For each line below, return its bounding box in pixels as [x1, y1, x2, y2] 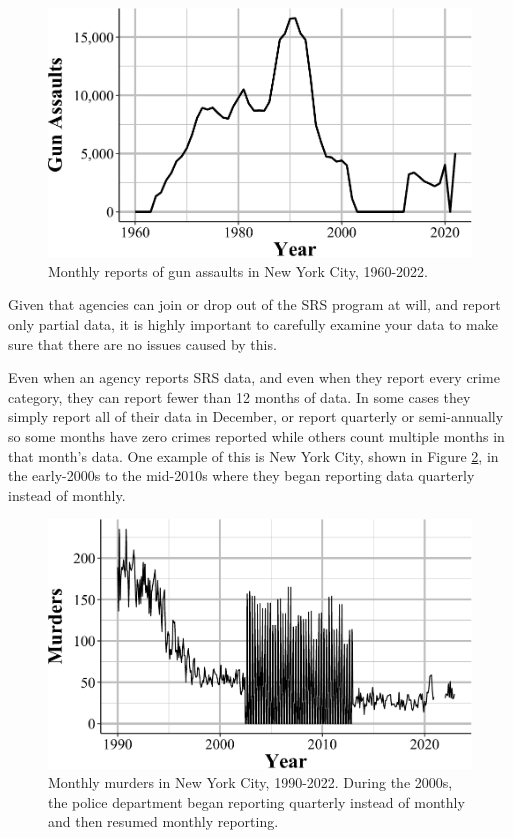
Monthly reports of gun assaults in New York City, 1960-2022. [48, 260, 429, 281]
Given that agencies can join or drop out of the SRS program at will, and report [8, 294, 501, 315]
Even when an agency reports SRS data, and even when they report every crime [8, 367, 500, 388]
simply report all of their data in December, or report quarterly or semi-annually [8, 406, 504, 427]
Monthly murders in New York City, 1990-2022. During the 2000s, [48, 772, 453, 793]
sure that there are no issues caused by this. [8, 333, 277, 354]
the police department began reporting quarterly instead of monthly [48, 791, 465, 812]
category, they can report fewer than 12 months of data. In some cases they [8, 386, 471, 407]
